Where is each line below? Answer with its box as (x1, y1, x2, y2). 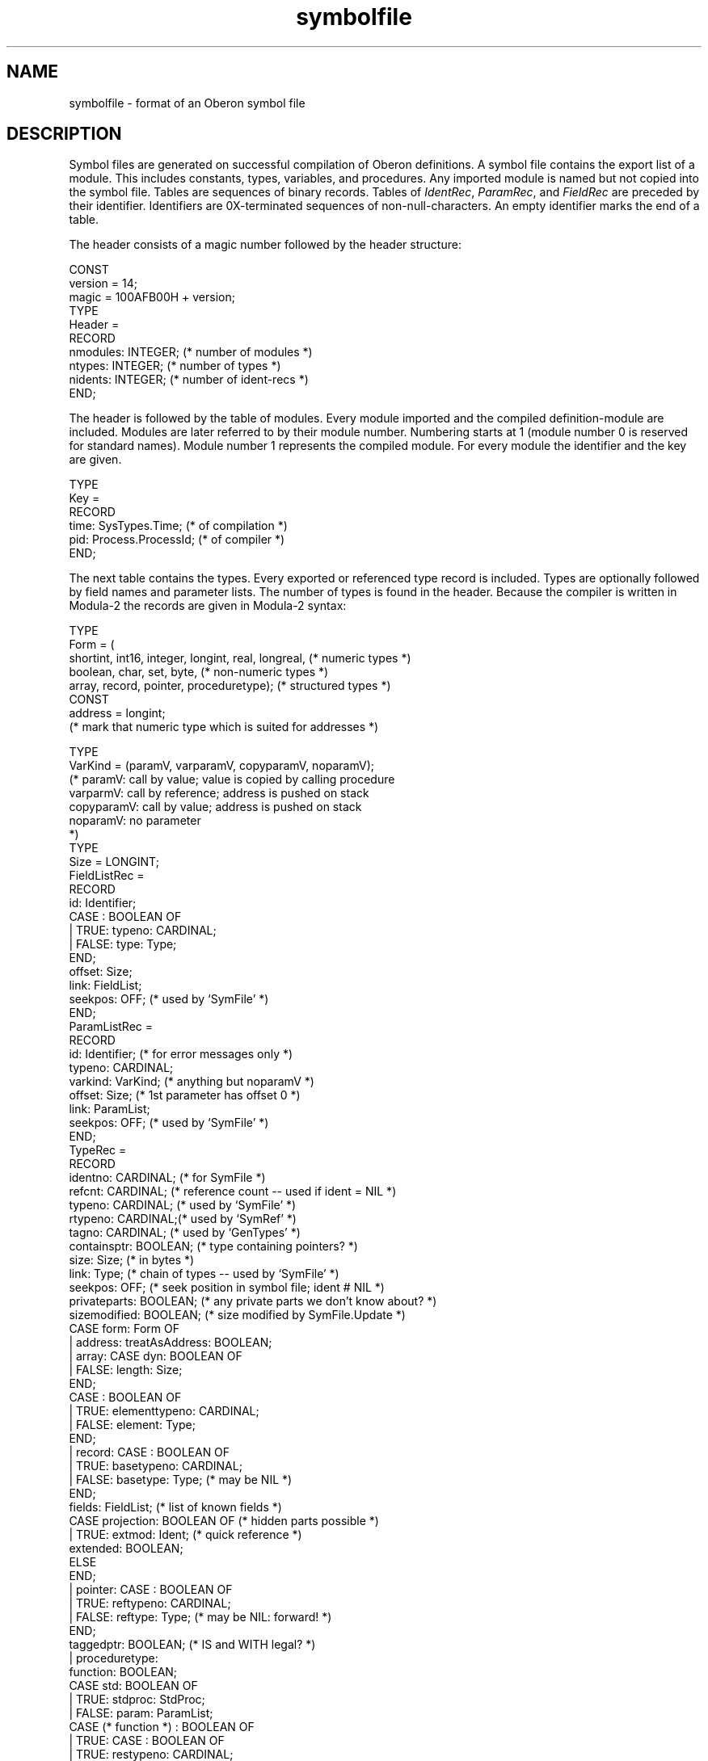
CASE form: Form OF (69, 1322, 179, 1336)
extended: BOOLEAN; (69, 1541, 183, 1556)
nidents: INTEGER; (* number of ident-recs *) (69, 372, 309, 387)
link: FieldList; (69, 978, 142, 993)
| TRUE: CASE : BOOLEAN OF (69, 1734, 225, 1748)
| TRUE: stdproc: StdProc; (69, 1692, 205, 1707)
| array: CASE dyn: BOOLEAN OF (69, 1349, 242, 1364)
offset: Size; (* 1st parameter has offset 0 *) (69, 1088, 301, 1103)
